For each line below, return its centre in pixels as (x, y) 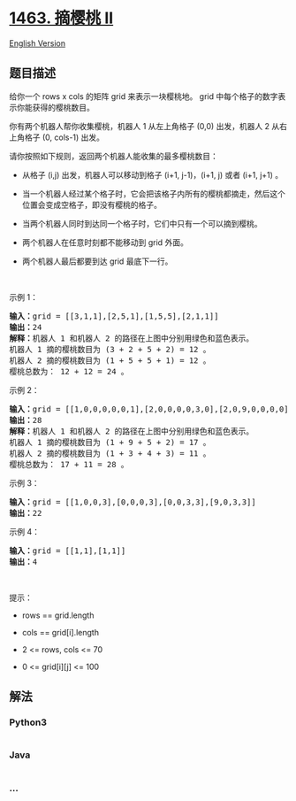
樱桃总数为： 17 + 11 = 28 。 (69, 464)
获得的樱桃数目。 (63, 107)
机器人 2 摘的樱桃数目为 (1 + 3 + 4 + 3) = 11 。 (110, 453)
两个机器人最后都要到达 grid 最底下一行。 (97, 261)
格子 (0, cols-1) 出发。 (64, 137)
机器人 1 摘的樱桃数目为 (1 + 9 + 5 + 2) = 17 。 (110, 442)
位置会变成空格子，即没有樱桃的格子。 (91, 204)
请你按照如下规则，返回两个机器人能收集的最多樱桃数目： (114, 156)
